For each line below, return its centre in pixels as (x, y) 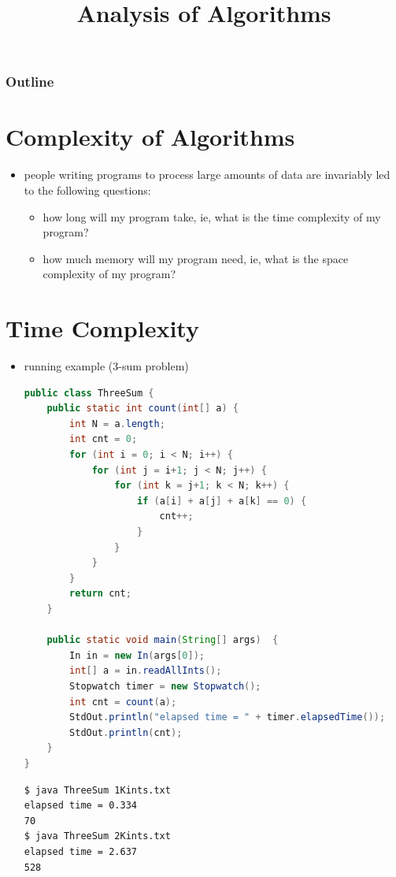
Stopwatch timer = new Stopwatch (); (165, 686)
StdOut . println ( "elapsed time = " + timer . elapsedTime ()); (228, 717)
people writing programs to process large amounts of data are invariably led (207, 175)
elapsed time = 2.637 (80, 851)
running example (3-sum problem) (106, 366)
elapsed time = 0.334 (80, 806)
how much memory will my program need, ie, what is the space (196, 258)
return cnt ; (100, 594)
